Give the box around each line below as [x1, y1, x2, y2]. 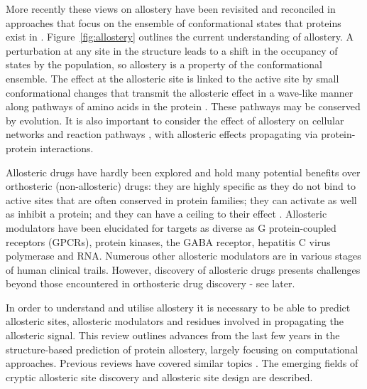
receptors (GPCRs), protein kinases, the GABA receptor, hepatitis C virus [6, 234, 331, 249]
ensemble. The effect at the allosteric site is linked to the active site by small [6, 70, 339, 85]
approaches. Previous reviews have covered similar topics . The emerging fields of [6, 356, 358, 371]
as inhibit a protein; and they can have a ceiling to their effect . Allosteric [6, 206, 327, 221]
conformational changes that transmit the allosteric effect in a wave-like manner [6, 85, 354, 100]
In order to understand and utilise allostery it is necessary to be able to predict [6, 299, 351, 314]
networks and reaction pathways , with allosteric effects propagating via [6, 127, 318, 142]
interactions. [40, 140, 94, 155]
